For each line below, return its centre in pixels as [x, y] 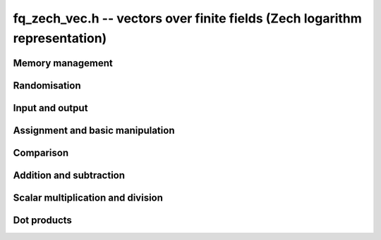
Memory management [63, 63]
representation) [60, 38]
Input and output [50, 108]
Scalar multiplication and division [88, 197]
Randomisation [47, 86]
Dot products [42, 220]
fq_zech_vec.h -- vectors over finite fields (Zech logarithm [188, 18]
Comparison [41, 152]
